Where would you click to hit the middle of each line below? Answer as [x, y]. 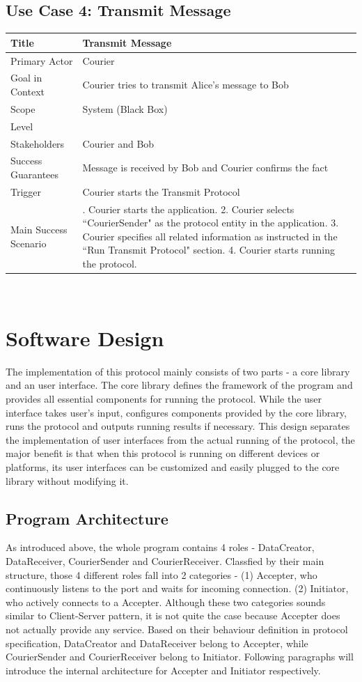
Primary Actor [42, 60]
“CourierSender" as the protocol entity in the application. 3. [211, 223]
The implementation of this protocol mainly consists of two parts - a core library [178, 371]
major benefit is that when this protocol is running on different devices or [163, 453]
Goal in [26, 78]
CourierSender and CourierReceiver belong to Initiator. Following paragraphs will [180, 657]
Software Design [85, 338]
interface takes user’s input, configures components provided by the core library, [176, 412]
